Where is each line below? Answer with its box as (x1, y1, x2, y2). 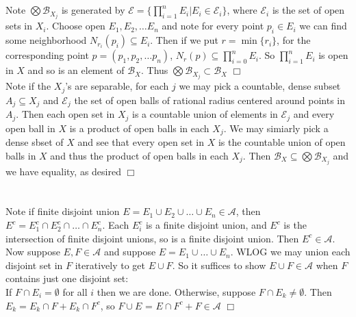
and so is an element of (27, 63, 125, 77)
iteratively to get (75, 257, 146, 272)
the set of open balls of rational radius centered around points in (74, 92, 346, 107)
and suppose (103, 244, 156, 259)
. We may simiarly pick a (223, 121, 329, 135)
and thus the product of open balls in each (50, 148, 229, 162)
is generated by (61, 3, 125, 17)
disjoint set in (5, 257, 63, 272)
